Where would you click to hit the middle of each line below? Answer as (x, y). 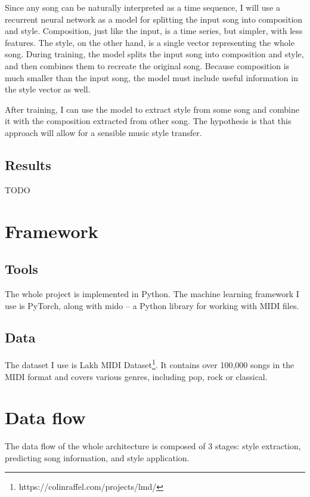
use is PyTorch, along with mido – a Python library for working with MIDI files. (152, 305)
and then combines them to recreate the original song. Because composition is (147, 65)
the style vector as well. (48, 89)
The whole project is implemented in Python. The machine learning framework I (152, 293)
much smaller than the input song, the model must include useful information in (151, 77)
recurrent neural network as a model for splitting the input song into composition (154, 19)
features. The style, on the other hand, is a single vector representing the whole (150, 42)
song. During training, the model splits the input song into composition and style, (154, 54)
